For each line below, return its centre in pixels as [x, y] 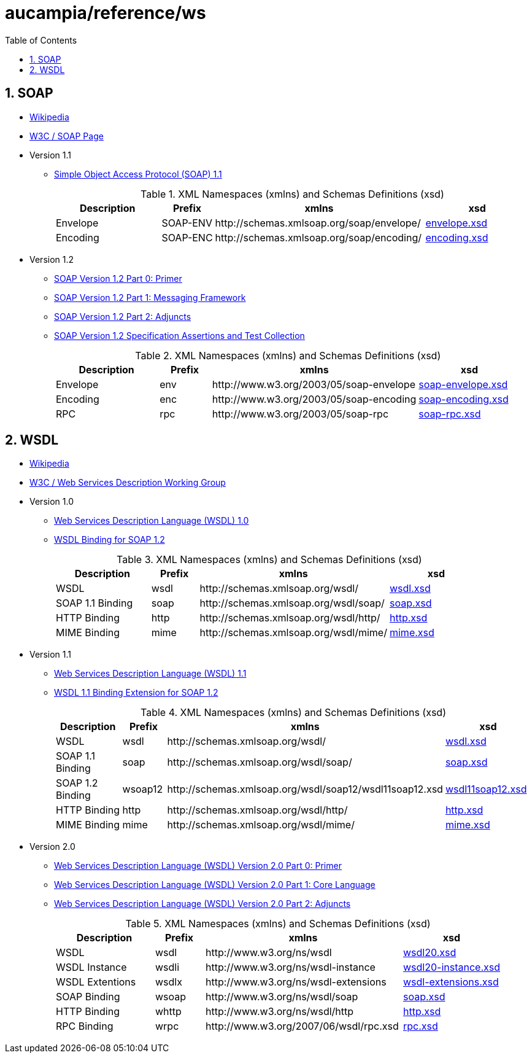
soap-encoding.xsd [464, 399]
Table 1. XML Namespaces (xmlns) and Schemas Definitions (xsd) [292, 194]
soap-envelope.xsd [463, 384]
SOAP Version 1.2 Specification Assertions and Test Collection [179, 335]
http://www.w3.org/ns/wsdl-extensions [296, 982]
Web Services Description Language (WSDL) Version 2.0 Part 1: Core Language [215, 885]
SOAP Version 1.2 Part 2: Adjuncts [123, 316]
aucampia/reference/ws [106, 13]
